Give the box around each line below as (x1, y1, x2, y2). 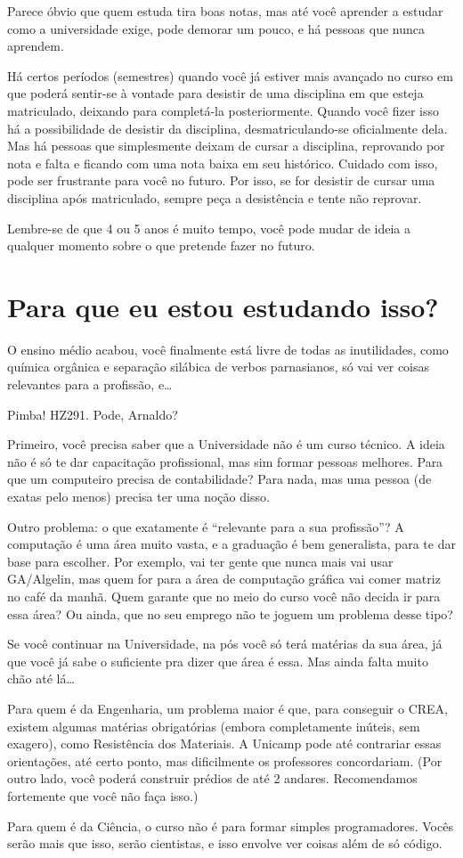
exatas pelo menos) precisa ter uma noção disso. (7, 487, 270, 505)
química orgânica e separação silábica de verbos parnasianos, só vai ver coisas (7, 357, 430, 376)
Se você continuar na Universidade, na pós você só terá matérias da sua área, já (7, 634, 443, 653)
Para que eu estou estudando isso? (7, 288, 439, 324)
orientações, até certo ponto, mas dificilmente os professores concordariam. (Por (7, 751, 443, 770)
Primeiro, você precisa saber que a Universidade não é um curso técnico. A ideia (7, 435, 445, 454)
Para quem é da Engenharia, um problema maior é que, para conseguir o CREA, (7, 699, 448, 717)
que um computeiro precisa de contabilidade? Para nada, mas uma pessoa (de (7, 470, 432, 488)
